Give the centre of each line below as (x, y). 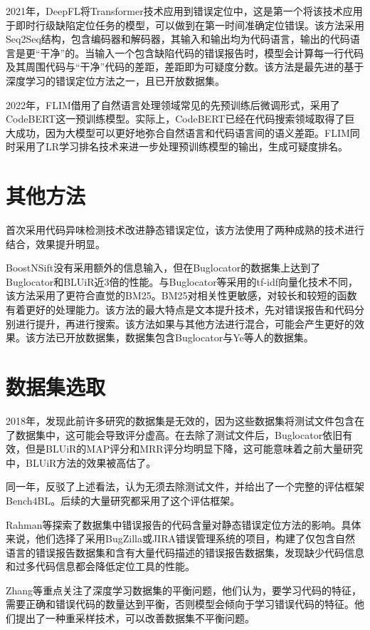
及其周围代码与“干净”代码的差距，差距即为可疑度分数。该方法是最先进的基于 (185, 67)
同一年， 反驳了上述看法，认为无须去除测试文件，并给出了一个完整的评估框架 (185, 486)
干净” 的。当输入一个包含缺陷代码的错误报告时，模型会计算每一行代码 (202, 52)
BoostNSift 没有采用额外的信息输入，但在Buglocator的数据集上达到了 (163, 268)
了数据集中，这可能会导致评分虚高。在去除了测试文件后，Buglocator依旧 (174, 434)
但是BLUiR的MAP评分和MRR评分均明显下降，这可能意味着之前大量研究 (194, 449)
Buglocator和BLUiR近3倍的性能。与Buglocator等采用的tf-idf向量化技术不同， (182, 281)
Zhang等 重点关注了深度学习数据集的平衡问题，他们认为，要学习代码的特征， (184, 590)
